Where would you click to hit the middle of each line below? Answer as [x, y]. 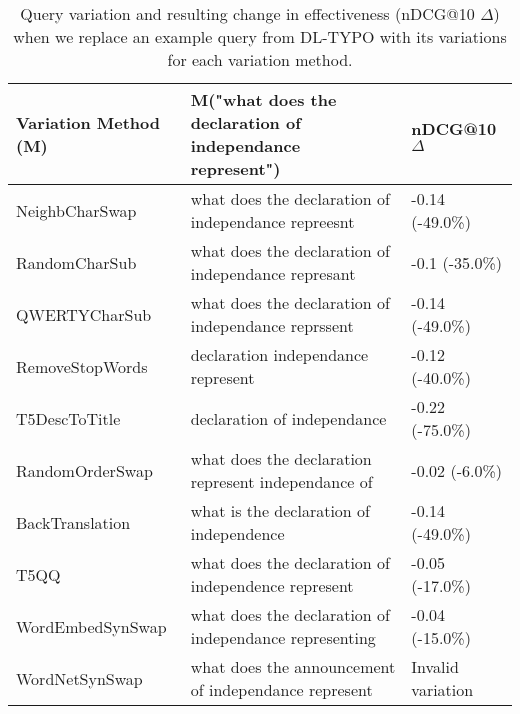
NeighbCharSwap [76, 210]
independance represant [273, 273]
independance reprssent [272, 325]
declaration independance [279, 354]
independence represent [272, 585]
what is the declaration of [280, 510]
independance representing [283, 637]
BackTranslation [73, 522]
